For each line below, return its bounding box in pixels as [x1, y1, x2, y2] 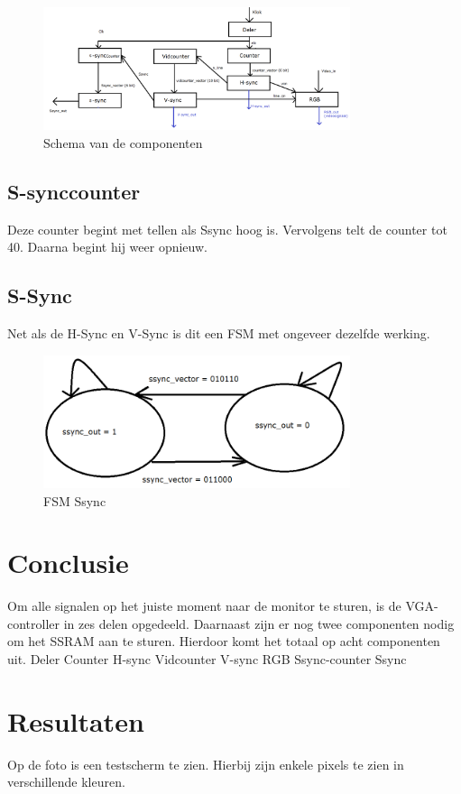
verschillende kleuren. [7, 772, 125, 791]
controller [7, 614, 60, 632]
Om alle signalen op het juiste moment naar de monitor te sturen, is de [7, 596, 401, 615]
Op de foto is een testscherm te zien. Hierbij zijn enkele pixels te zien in [7, 754, 404, 773]
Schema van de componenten [43, 133, 203, 152]
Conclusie [7, 544, 129, 581]
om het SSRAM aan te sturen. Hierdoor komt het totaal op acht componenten [7, 632, 440, 651]
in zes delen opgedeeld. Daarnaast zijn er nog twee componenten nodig [63, 614, 455, 632]
